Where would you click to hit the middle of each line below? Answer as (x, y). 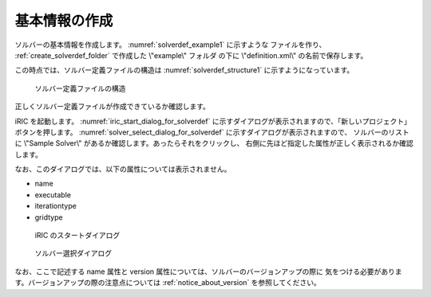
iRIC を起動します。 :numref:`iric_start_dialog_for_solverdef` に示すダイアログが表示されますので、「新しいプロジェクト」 (213, 121)
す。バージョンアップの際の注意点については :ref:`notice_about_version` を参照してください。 (168, 283)
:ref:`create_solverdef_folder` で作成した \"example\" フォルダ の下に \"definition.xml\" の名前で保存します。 (191, 55)
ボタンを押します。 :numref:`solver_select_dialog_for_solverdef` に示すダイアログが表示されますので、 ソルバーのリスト (212, 132)
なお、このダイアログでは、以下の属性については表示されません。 (123, 169)
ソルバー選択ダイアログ (73, 253)
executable (53, 194)
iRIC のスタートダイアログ (77, 236)
